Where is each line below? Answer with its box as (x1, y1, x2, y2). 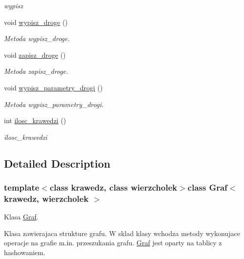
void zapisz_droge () (4, 49, 66, 60)
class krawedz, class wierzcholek (49, 181, 177, 194)
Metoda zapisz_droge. (4, 66, 68, 76)
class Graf (187, 181, 227, 194)
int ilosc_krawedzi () (4, 115, 66, 126)
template (4, 181, 40, 194)
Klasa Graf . (4, 212, 39, 222)
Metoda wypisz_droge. (4, 33, 70, 43)
